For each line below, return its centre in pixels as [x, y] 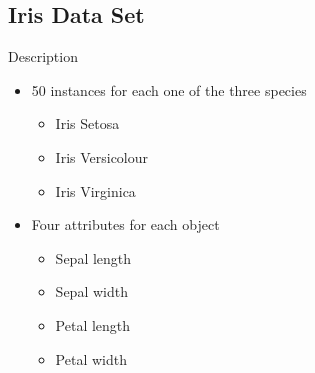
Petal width [91, 358]
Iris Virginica [95, 190]
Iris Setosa [87, 123]
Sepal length [93, 257]
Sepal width [91, 291]
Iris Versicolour [102, 156]
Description [43, 56]
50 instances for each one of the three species [169, 89]
